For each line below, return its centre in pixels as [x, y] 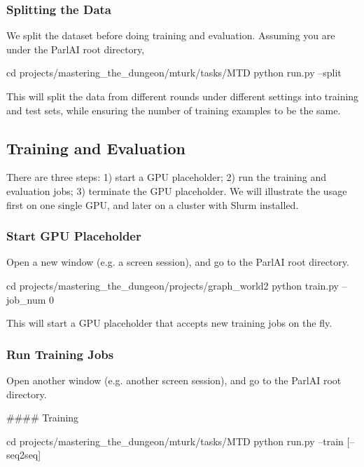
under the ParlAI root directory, [76, 49]
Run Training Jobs [60, 354]
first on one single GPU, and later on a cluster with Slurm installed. [153, 204]
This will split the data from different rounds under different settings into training [183, 96]
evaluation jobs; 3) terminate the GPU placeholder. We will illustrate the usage [177, 190]
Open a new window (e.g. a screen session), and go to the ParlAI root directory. [178, 262]
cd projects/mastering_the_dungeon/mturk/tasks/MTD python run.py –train [175, 441]
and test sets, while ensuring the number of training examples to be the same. [174, 110]
